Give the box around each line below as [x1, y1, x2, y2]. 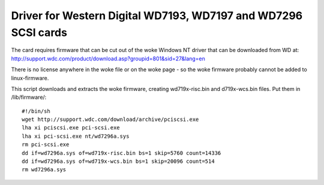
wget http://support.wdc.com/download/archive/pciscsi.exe [22, 116, 199, 123]
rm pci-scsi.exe [22, 141, 70, 148]
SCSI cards [11, 26, 67, 39]
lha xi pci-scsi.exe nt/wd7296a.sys [22, 132, 130, 139]
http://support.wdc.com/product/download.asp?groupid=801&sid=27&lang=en [11, 54, 205, 62]
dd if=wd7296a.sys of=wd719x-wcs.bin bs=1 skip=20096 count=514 [22, 158, 215, 165]
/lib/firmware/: [11, 93, 47, 101]
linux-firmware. [11, 74, 49, 81]
